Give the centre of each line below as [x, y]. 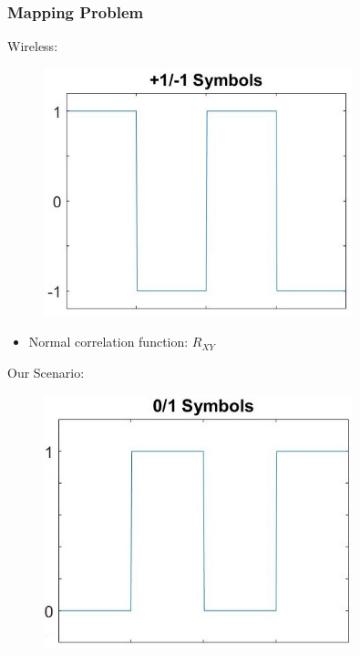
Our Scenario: [46, 372]
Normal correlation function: [108, 342]
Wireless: [33, 46]
